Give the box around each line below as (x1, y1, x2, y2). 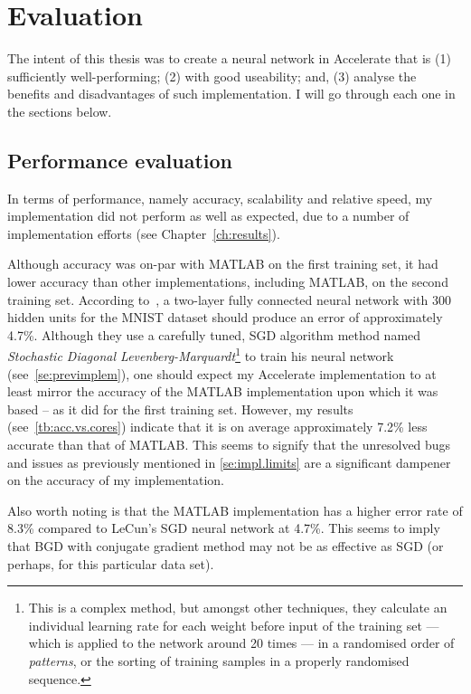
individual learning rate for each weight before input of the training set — (28, 615, 439, 634)
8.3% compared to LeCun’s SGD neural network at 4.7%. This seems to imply (7, 518, 440, 537)
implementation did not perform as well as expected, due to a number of (7, 206, 410, 225)
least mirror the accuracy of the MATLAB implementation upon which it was (7, 382, 438, 401)
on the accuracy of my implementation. (7, 471, 224, 490)
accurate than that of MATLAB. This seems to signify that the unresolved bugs (7, 435, 451, 454)
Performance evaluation (7, 146, 233, 174)
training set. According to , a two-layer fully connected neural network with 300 (7, 290, 452, 309)
